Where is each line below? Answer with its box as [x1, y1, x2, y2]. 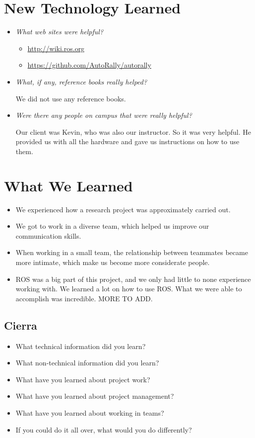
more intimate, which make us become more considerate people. [15, 257, 210, 267]
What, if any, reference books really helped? [15, 76, 147, 87]
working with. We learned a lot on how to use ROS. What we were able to [15, 283, 242, 294]
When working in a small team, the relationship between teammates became [15, 247, 248, 258]
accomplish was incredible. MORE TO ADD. [15, 293, 153, 303]
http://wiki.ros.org [27, 43, 85, 53]
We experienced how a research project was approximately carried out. [15, 204, 231, 214]
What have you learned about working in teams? [15, 407, 164, 418]
